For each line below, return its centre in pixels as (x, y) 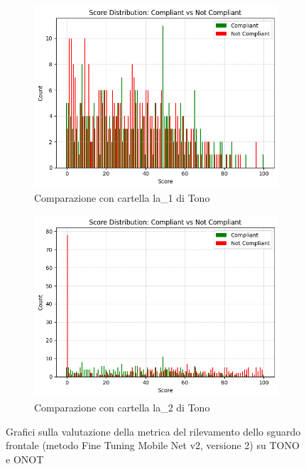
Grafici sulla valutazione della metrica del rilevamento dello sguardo (153, 431)
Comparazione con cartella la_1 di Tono (122, 198)
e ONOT (25, 459)
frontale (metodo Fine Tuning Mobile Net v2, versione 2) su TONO (153, 445)
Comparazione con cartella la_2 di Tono (122, 408)
